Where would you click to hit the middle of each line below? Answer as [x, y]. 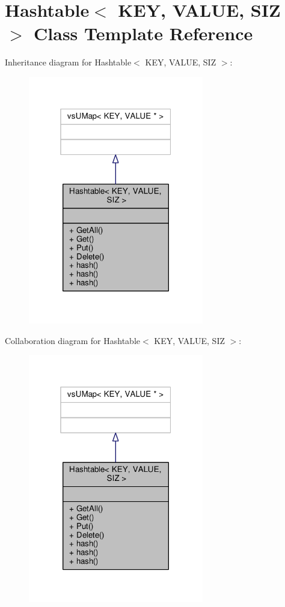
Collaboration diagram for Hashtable [73, 340]
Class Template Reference [143, 33]
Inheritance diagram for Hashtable [68, 62]
